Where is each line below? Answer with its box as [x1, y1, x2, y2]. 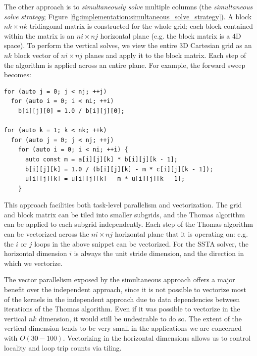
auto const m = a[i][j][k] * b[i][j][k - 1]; [25, 155, 178, 163]
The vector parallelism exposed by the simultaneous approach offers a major [4, 274, 235, 285]
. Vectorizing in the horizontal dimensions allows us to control [63, 333, 251, 343]
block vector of [14, 50, 59, 60]
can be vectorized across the [4, 229, 89, 239]
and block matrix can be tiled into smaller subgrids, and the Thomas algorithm [4, 209, 245, 219]
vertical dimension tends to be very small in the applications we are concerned [4, 323, 242, 333]
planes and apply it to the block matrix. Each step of [84, 50, 246, 60]
